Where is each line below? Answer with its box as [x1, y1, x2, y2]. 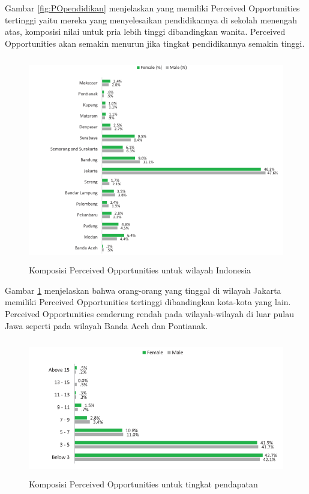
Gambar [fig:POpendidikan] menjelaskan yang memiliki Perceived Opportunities [5, 2, 300, 14]
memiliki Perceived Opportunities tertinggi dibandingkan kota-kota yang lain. [5, 296, 291, 308]
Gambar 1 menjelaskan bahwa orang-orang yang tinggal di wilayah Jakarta [5, 284, 281, 296]
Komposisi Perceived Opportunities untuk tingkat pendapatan [29, 478, 258, 490]
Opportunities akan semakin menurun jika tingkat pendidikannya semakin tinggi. [5, 37, 305, 49]
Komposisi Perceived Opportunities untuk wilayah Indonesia [29, 264, 251, 276]
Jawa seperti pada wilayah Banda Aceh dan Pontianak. [5, 319, 208, 332]
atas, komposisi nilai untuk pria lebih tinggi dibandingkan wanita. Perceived [5, 25, 286, 38]
